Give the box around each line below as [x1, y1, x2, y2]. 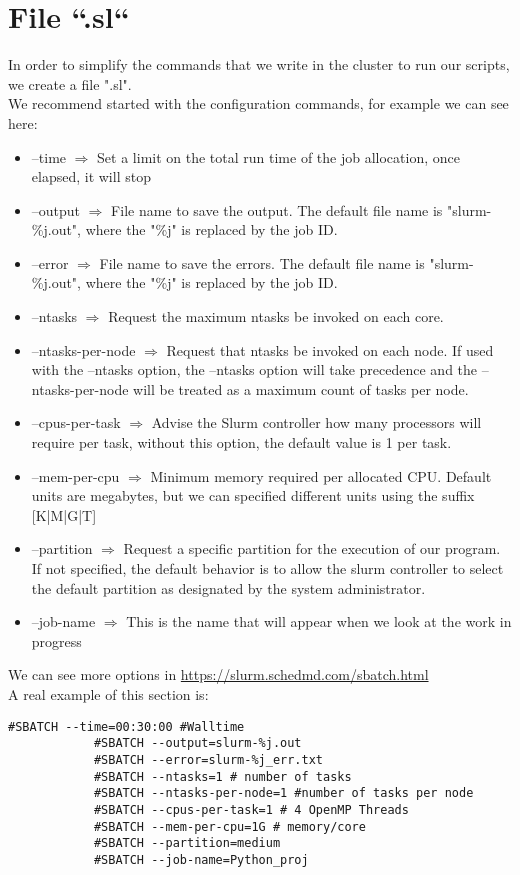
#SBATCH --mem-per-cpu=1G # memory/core [93, 819, 366, 834]
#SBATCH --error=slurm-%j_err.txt [93, 752, 323, 767]
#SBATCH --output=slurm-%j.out [93, 736, 302, 751]
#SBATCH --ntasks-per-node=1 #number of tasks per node [93, 786, 474, 801]
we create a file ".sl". [8, 73, 132, 94]
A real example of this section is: [8, 683, 209, 704]
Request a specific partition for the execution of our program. [123, 538, 501, 559]
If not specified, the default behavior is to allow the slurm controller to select [31, 558, 504, 578]
